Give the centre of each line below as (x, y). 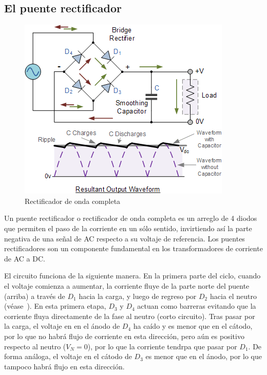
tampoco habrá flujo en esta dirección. (64, 366)
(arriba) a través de (35, 296)
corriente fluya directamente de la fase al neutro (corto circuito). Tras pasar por (130, 316)
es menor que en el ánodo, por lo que (204, 356)
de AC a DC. (25, 258)
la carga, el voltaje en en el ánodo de (62, 326)
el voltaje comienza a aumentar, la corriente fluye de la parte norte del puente (127, 285)
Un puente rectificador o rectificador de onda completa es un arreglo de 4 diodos (131, 218)
